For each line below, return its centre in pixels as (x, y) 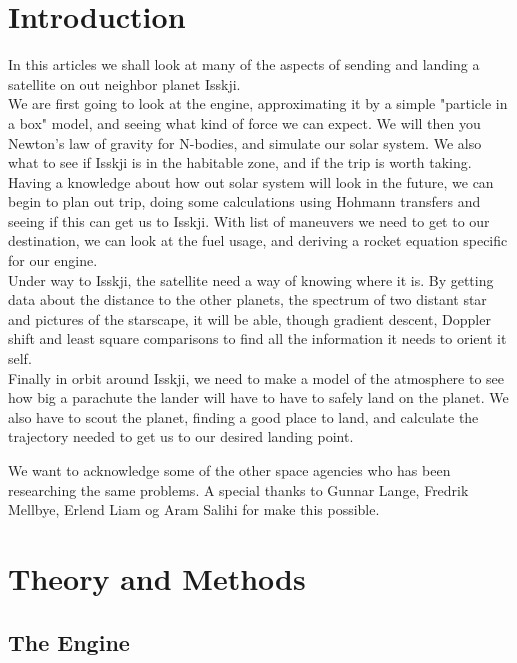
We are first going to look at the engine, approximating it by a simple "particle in (258, 103)
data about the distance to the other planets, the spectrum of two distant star (247, 299)
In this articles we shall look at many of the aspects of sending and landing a (244, 64)
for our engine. (53, 260)
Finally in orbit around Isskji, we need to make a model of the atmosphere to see (256, 377)
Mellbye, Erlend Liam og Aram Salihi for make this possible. (194, 509)
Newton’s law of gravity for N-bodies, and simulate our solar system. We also (245, 142)
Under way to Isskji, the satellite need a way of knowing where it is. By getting (251, 279)
